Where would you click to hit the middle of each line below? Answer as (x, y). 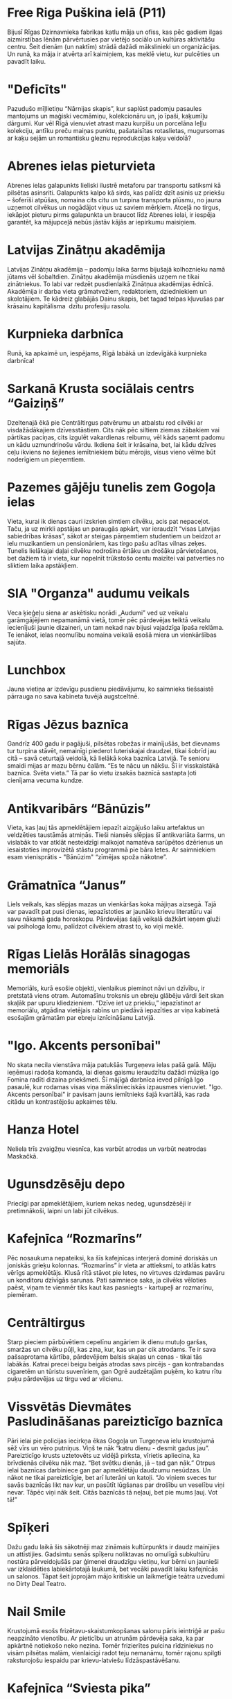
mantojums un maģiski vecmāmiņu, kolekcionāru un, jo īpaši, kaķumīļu (107, 116)
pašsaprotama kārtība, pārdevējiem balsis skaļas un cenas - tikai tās (105, 1357)
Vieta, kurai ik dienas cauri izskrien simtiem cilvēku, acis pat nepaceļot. (109, 521)
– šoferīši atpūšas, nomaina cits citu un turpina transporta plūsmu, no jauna (114, 200)
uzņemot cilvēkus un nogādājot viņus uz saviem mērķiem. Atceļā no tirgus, (114, 207)
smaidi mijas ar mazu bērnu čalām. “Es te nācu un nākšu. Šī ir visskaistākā (113, 766)
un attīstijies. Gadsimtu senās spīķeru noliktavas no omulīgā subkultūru (108, 1554)
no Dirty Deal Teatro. (37, 1583)
